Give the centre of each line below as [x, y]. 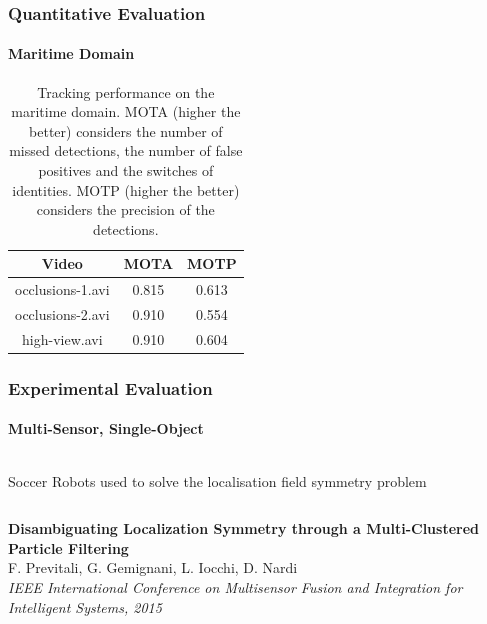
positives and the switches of [126, 170]
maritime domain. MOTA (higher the [126, 111]
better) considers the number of [126, 130]
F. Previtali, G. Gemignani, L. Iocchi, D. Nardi [153, 567]
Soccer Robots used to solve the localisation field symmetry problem [217, 480]
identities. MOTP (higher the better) [126, 189]
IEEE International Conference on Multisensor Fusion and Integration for [235, 587]
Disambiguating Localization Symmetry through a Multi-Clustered [244, 528]
